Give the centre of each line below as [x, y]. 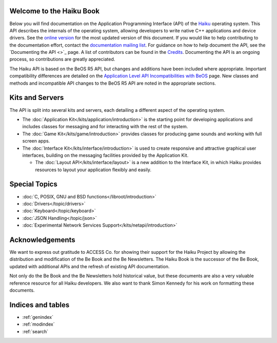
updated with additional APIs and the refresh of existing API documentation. [90, 266]
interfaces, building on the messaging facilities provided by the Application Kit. [105, 155]
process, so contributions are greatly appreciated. [62, 59]
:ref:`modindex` [38, 324]
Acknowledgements [42, 240]
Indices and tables [39, 305]
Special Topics [33, 184]
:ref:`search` [35, 331]
